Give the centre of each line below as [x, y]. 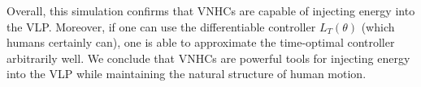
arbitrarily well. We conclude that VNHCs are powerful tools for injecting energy [208, 58]
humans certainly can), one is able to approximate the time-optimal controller [201, 42]
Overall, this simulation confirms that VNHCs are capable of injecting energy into [211, 10]
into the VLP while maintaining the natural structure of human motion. [187, 74]
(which [378, 26]
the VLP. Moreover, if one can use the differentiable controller [161, 26]
